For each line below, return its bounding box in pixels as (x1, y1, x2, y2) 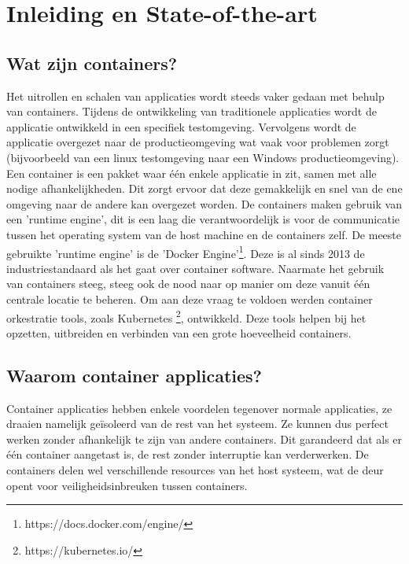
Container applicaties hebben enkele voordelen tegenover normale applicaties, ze (6, 400, 392, 416)
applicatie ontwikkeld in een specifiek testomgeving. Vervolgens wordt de (6, 118, 356, 135)
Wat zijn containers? (6, 50, 178, 75)
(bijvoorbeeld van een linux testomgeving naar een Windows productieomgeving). (6, 149, 400, 165)
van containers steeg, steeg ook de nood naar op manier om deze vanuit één (6, 275, 370, 292)
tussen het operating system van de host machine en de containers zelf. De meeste (6, 226, 401, 242)
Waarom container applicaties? (6, 363, 263, 387)
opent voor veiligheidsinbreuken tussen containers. (6, 477, 248, 493)
